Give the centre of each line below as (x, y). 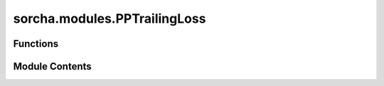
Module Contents (52, 66)
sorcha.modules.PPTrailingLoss (110, 18)
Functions (36, 44)
